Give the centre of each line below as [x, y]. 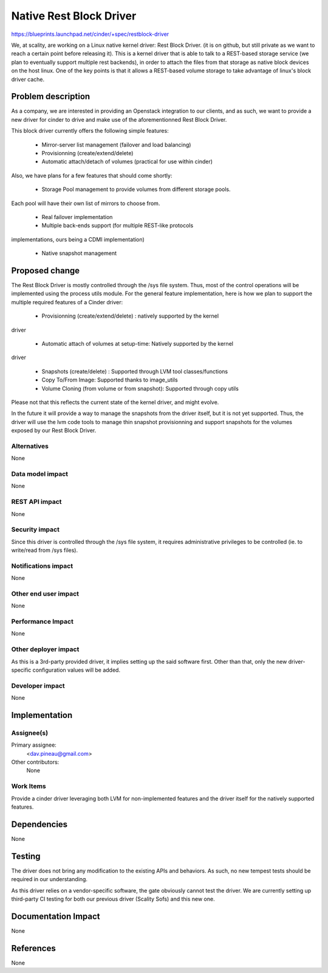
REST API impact [36, 502]
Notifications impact [42, 566]
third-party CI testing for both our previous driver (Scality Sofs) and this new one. [113, 899]
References [33, 948]
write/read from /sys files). [45, 550]
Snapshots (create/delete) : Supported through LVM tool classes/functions [135, 371]
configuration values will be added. [77, 670]
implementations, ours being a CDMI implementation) [78, 239]
